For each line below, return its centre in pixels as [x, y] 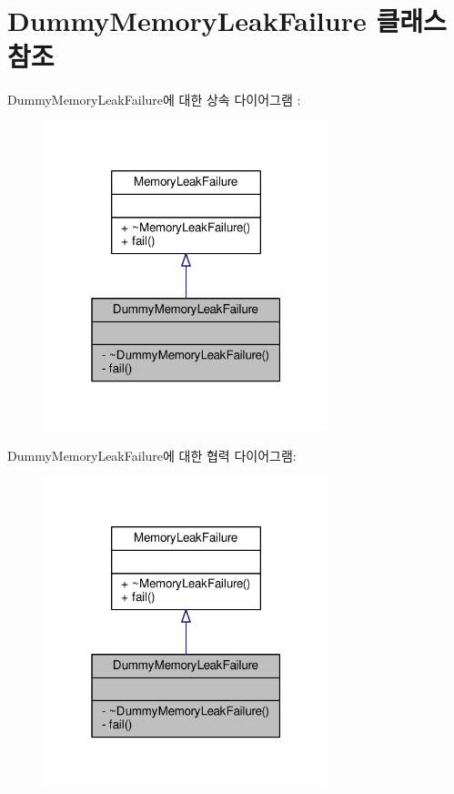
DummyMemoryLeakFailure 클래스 [227, 20]
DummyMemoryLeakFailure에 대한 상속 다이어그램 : [154, 100]
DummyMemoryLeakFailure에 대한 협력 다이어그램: [152, 456]
